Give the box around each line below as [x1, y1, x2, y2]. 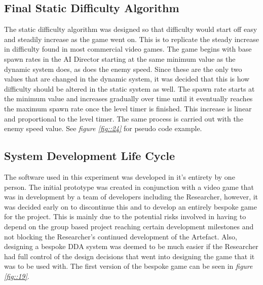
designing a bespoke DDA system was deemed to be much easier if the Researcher [4, 241, 258, 252]
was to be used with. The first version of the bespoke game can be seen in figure [4, 261, 253, 271]
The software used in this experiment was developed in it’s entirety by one [4, 171, 235, 182]
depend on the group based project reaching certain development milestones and [4, 221, 254, 231]
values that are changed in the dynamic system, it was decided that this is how [4, 73, 250, 84]
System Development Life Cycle [4, 148, 175, 164]
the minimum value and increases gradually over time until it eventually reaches [4, 93, 253, 104]
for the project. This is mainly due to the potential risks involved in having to [4, 211, 246, 222]
